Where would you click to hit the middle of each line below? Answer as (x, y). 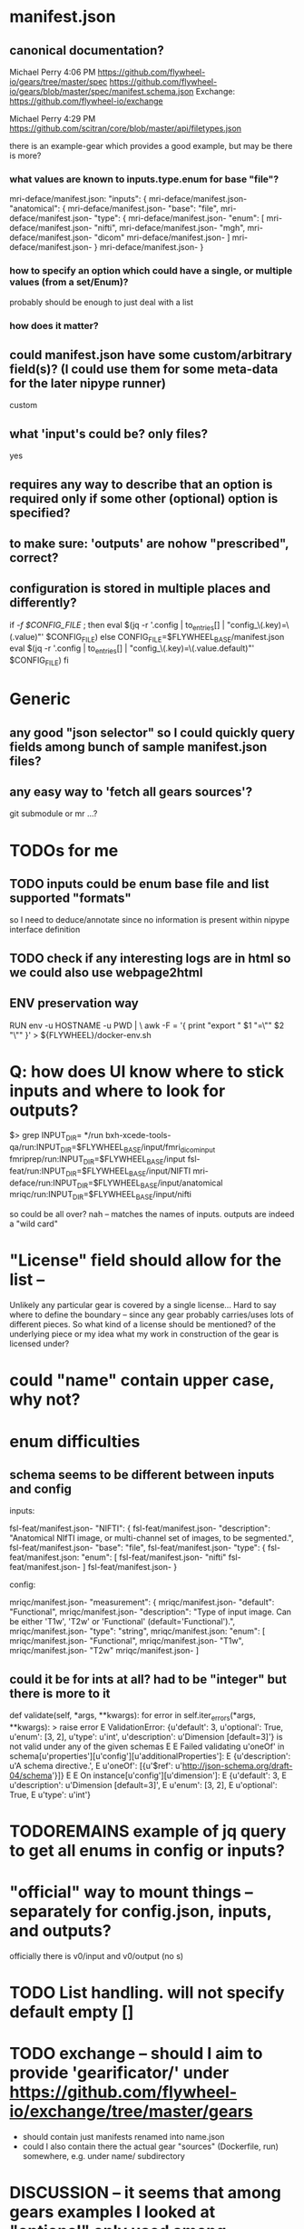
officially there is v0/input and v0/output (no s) (97, 1956)
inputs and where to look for (118, 1090)
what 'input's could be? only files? (109, 434)
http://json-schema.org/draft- (237, 1765)
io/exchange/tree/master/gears (132, 2112)
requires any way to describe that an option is (141, 484)
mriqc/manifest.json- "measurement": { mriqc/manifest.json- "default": (142, 1603)
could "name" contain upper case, (142, 1380)
